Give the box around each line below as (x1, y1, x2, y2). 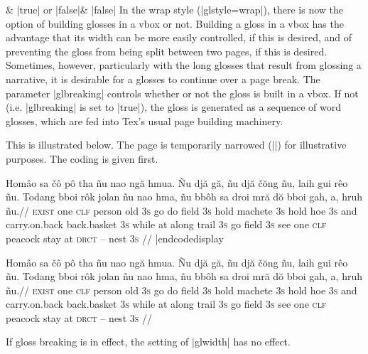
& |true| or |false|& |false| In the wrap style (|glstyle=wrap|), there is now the (6, 2, 344, 16)
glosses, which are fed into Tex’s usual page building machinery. (6, 113, 283, 128)
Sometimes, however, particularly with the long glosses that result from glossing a (6, 58, 362, 73)
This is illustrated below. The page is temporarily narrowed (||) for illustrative (6, 137, 347, 152)
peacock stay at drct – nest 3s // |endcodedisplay (6, 230, 224, 245)
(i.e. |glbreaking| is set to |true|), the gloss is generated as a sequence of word (6, 100, 341, 114)
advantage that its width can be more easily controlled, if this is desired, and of (6, 30, 352, 45)
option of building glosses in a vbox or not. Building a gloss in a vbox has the (6, 16, 344, 31)
